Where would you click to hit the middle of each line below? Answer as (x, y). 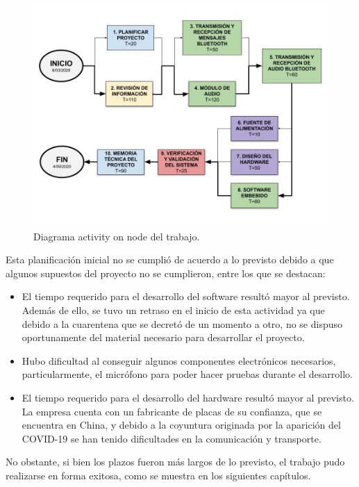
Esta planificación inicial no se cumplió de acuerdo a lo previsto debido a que (170, 259)
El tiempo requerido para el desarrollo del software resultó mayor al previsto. (186, 296)
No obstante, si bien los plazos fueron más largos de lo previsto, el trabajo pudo (175, 462)
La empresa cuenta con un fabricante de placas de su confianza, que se (172, 411)
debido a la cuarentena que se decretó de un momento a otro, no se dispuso (182, 323)
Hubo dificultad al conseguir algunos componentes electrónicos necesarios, (179, 360)
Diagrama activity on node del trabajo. (117, 236)
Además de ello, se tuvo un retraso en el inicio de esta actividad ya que (173, 309)
